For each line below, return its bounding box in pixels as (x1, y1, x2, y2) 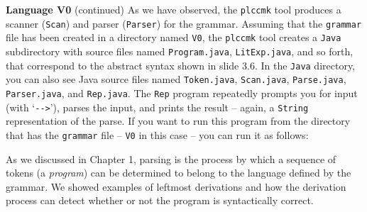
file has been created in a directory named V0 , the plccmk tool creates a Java (6, 30, 341, 45)
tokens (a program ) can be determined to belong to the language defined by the (6, 165, 351, 180)
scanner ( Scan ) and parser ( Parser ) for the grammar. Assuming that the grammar (6, 16, 362, 30)
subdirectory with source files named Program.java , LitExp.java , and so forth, (6, 43, 354, 58)
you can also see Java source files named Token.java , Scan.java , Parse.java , (6, 72, 346, 87)
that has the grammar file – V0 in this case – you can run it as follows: (6, 127, 309, 142)
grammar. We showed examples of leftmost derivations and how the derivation (6, 179, 346, 194)
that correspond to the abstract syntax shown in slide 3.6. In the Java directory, (6, 57, 356, 72)
